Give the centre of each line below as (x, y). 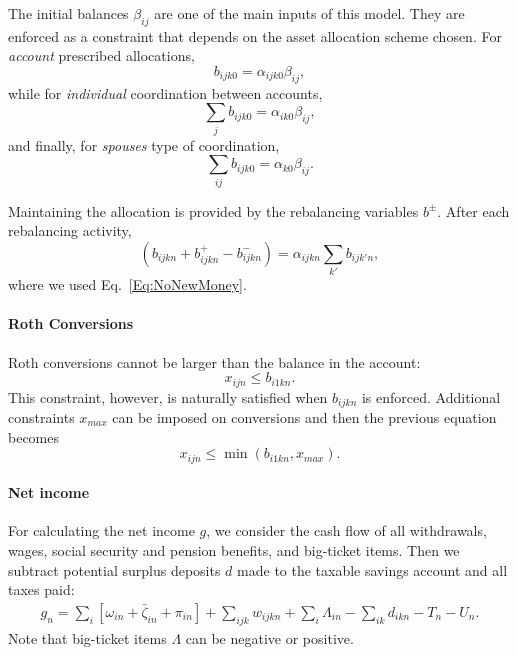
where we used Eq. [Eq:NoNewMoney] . (127, 284)
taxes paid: (41, 589)
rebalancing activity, (70, 230)
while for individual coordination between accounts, (165, 92)
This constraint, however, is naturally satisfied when (168, 396)
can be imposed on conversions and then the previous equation (304, 417)
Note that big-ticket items (87, 637)
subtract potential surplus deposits (114, 569)
